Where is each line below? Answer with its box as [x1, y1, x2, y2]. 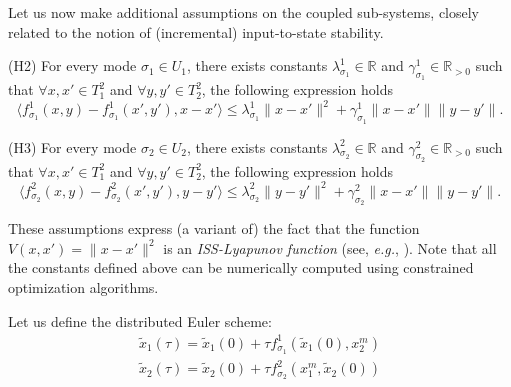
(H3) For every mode [8, 136, 137, 157]
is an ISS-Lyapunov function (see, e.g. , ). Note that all [163, 237, 497, 258]
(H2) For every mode [8, 55, 137, 76]
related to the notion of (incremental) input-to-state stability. [8, 21, 384, 42]
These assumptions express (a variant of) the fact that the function [8, 218, 420, 239]
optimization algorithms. [8, 276, 159, 297]
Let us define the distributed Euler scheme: [8, 310, 272, 331]
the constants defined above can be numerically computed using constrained [8, 257, 474, 278]
